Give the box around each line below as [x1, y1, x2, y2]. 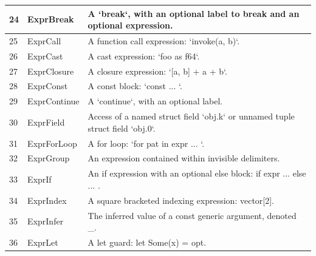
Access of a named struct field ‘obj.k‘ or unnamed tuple [88, 110, 295, 123]
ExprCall [27, 34, 61, 47]
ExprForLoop [27, 136, 77, 149]
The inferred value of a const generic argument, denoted [88, 209, 297, 221]
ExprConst [27, 79, 68, 92]
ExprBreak [27, 13, 74, 25]
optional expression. [88, 19, 173, 32]
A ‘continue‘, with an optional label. [88, 95, 223, 107]
